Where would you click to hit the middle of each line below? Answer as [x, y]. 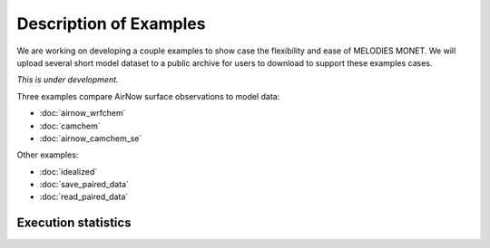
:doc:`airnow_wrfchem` [83, 113]
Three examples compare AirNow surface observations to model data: [148, 96]
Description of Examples [111, 24]
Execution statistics [74, 223]
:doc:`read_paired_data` [84, 197]
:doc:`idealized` [69, 171]
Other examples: [48, 155]
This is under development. [68, 80]
